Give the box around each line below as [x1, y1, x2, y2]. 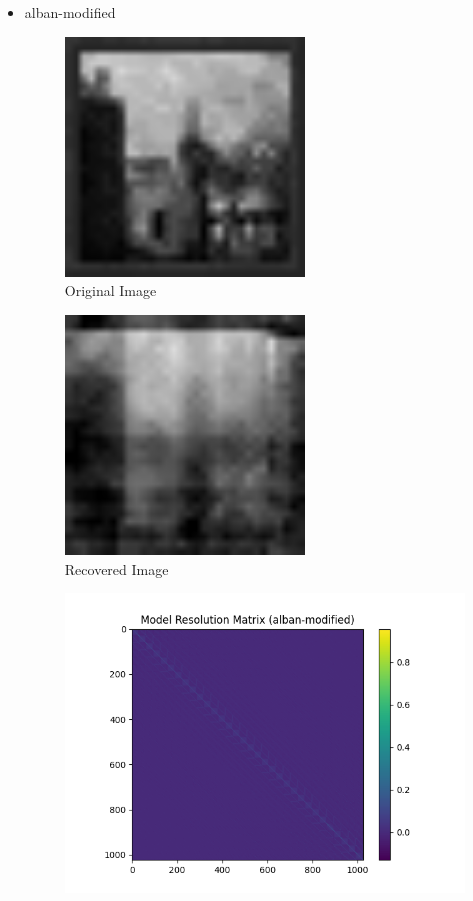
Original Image [64, 280, 157, 301]
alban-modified [24, 2, 116, 22]
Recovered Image [64, 558, 169, 579]
